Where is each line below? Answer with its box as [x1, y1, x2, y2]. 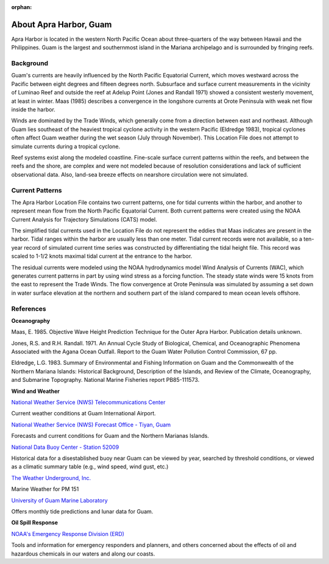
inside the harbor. [11, 106, 56, 113]
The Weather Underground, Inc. [11, 474, 91, 481]
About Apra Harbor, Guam [11, 19, 112, 30]
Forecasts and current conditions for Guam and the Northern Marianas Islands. [11, 432, 210, 440]
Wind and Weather [11, 387, 60, 395]
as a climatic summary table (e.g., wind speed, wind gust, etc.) [11, 463, 169, 470]
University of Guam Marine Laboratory [11, 496, 108, 504]
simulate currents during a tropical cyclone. [11, 143, 121, 150]
